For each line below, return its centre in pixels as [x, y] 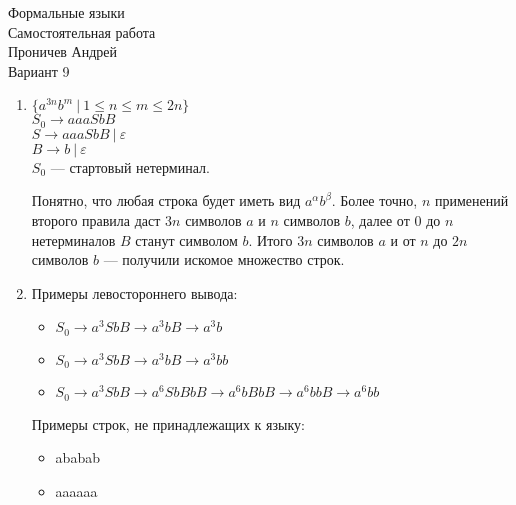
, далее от [380, 220]
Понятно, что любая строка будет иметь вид [166, 200]
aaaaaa [76, 490]
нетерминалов [73, 239]
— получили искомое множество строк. [224, 259]
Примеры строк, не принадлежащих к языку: [168, 423]
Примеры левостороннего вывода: [134, 292]
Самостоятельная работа [82, 31]
